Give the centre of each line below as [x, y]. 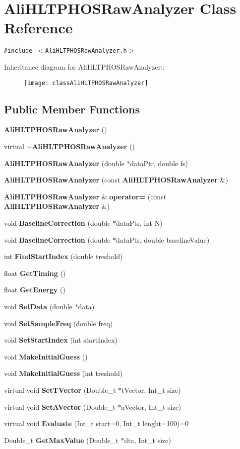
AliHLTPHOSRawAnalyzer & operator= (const [85, 196]
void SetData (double [38, 306]
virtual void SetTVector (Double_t [60, 390]
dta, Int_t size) [148, 440]
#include [18, 51]
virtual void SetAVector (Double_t [60, 406]
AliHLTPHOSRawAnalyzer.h [86, 51]
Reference [38, 28]
